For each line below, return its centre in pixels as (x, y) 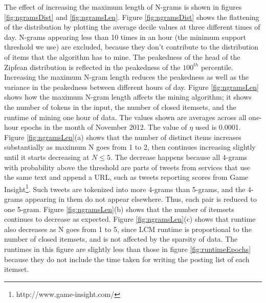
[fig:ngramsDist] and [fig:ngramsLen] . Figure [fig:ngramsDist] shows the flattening (132, 17)
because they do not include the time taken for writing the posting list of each (127, 259)
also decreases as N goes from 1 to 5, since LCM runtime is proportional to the (128, 229)
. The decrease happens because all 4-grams (179, 157)
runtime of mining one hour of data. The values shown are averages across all (125, 117)
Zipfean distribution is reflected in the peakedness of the (92, 67)
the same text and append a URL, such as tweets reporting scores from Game (126, 177)
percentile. (217, 67)
